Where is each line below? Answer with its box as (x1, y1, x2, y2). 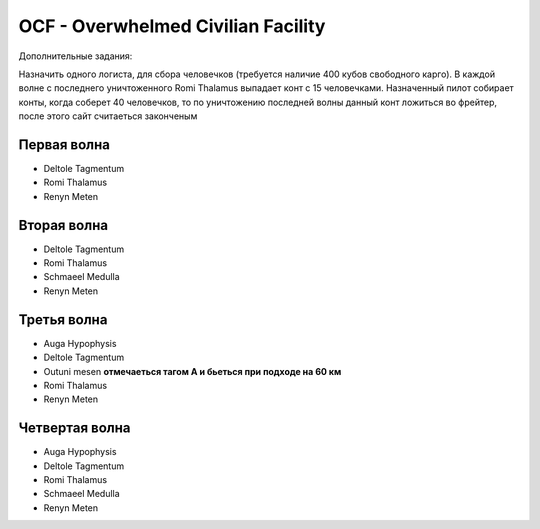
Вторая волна (18, 216, 109, 234)
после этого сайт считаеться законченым (18, 110, 198, 122)
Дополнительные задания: (18, 50, 133, 62)
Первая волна (18, 136, 110, 153)
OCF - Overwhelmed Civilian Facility (18, 15, 326, 37)
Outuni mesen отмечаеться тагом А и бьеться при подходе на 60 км (43, 365, 342, 377)
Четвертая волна (18, 420, 131, 437)
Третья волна (18, 311, 108, 328)
